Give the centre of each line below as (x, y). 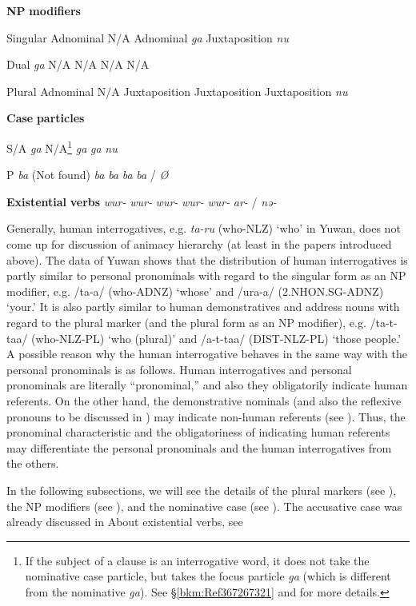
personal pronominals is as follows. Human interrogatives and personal (179, 369)
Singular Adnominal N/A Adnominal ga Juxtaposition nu (148, 37)
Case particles (46, 118)
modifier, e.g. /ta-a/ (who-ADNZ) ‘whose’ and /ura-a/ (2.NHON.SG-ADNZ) (195, 291)
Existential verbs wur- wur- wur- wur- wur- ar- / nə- (142, 201)
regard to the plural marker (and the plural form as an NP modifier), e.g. (186, 322)
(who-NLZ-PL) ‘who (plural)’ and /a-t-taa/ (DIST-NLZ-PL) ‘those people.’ (216, 338)
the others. (33, 463)
